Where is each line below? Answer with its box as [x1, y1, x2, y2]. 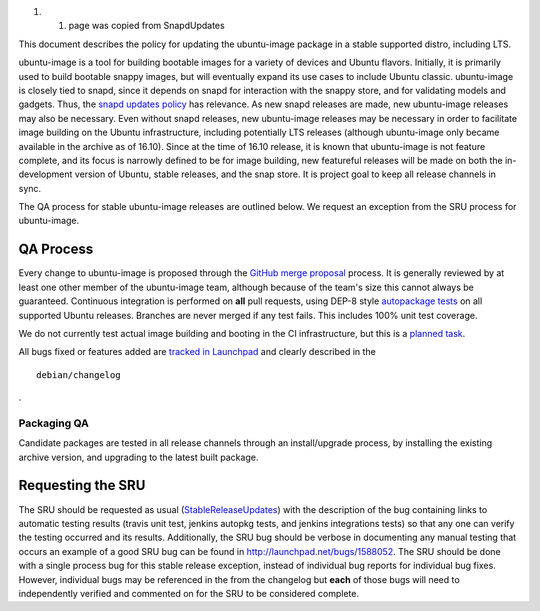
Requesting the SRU [18, 477, 146, 494]
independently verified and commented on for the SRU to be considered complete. [18, 587, 360, 599]
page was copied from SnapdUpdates [68, 20, 225, 32]
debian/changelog [36, 369, 121, 380]
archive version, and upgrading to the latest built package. [18, 451, 259, 463]
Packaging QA [18, 416, 89, 430]
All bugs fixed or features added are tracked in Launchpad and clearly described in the [18, 346, 377, 358]
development [18, 168, 73, 180]
